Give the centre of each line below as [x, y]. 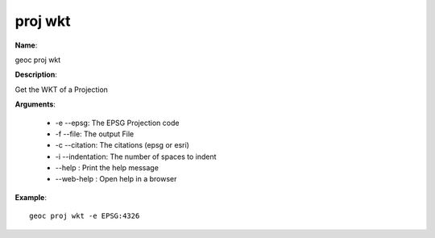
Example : [31, 197]
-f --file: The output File [95, 134]
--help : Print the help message [107, 168]
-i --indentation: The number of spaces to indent [136, 157]
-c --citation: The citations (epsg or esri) [122, 145]
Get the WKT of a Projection [62, 90]
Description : [36, 75]
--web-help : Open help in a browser [116, 179]
